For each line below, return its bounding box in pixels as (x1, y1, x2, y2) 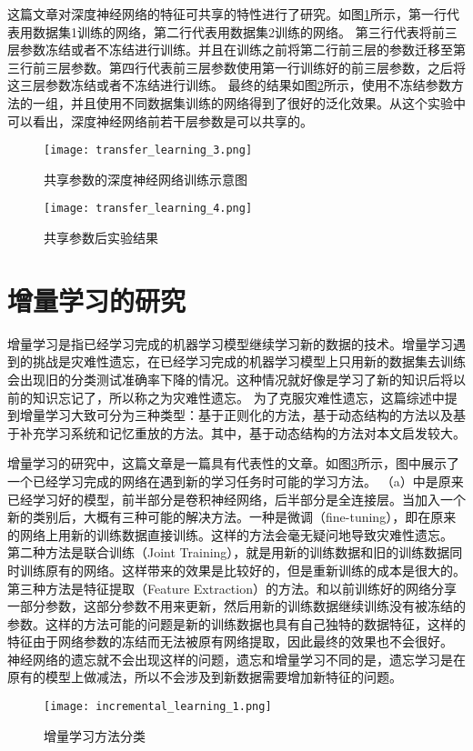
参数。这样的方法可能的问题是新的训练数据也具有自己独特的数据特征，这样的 (7, 614, 466, 633)
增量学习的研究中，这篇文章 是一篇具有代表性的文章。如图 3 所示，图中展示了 (7, 454, 459, 473)
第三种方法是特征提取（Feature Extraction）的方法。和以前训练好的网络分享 (7, 578, 457, 597)
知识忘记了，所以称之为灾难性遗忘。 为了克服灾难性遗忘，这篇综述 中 (32, 387, 445, 406)
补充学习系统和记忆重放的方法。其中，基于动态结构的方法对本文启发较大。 (19, 423, 466, 442)
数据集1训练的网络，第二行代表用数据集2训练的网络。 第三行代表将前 (32, 22, 445, 41)
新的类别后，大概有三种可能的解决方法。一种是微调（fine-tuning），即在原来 (7, 507, 457, 526)
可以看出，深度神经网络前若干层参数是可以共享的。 (7, 111, 313, 130)
